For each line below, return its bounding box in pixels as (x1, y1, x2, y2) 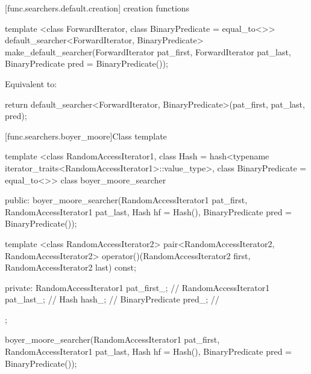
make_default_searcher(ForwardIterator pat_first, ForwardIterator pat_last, (5, 45, 291, 58)
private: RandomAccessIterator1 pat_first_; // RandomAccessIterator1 (5, 281, 270, 293)
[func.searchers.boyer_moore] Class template (5, 129, 167, 142)
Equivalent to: (5, 77, 57, 90)
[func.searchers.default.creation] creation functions (5, 2, 190, 14)
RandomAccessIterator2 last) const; (5, 261, 136, 274)
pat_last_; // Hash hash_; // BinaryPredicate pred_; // (5, 293, 219, 305)
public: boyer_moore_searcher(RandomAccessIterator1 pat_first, (5, 194, 248, 206)
